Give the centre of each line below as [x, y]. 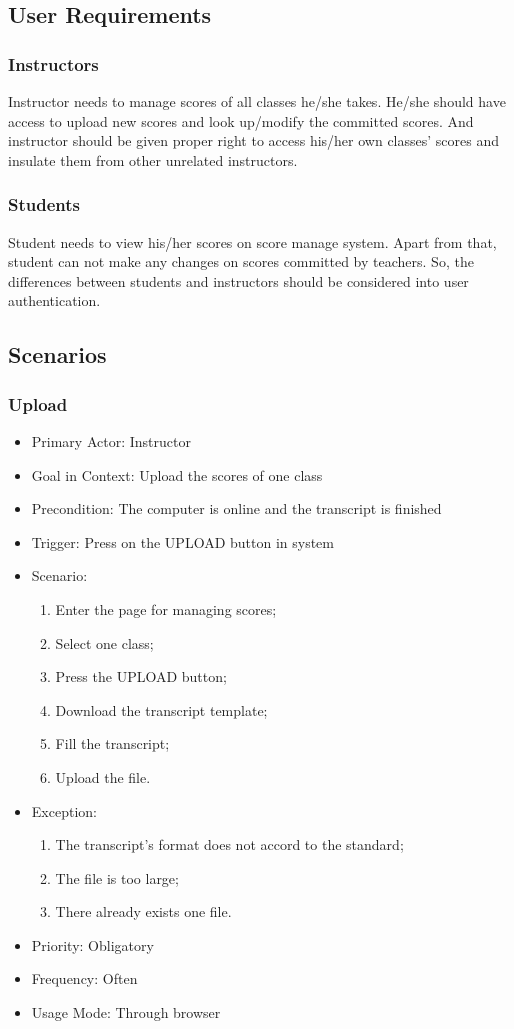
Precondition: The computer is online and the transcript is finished [236, 508]
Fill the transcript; [112, 743]
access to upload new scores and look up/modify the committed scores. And [241, 120]
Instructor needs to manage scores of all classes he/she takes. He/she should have [257, 101]
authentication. [54, 300]
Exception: [64, 810]
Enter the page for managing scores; [166, 608]
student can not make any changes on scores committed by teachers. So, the [241, 261]
